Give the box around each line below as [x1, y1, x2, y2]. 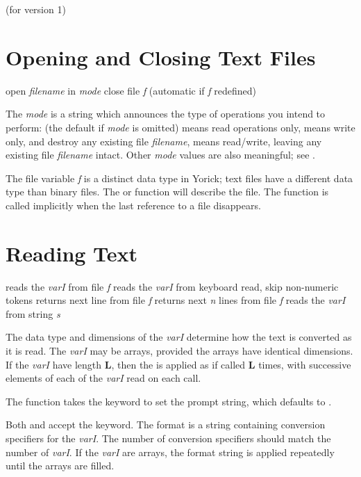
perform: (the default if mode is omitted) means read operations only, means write [6, 120, 355, 134]
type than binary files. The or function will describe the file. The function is [6, 184, 329, 199]
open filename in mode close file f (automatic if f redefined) [6, 83, 256, 97]
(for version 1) [6, 2, 66, 16]
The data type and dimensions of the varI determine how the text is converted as [6, 330, 352, 344]
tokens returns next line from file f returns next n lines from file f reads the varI [6, 293, 346, 307]
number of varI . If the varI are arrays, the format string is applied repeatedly [6, 444, 335, 459]
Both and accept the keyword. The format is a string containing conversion [6, 417, 326, 432]
